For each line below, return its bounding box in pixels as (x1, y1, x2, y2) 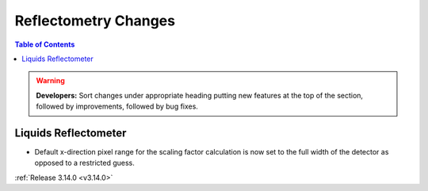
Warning (36, 76, 65, 86)
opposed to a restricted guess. (34, 159, 135, 168)
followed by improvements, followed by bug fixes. (36, 101, 198, 111)
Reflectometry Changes (14, 12, 176, 29)
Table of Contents (14, 40, 75, 49)
